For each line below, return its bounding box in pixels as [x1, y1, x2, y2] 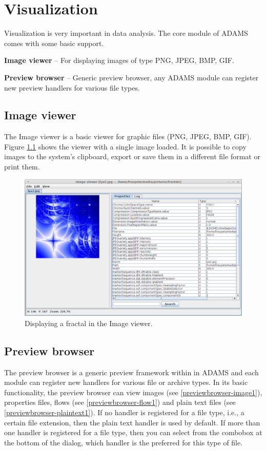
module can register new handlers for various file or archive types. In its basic [4, 377, 248, 388]
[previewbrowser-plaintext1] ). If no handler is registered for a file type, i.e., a [4, 406, 244, 417]
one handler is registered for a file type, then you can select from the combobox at [4, 427, 262, 438]
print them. [4, 161, 40, 172]
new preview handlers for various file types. [4, 82, 140, 93]
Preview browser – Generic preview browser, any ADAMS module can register [4, 72, 259, 82]
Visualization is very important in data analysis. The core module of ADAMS [4, 28, 248, 38]
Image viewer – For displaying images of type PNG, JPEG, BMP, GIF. [4, 55, 234, 66]
